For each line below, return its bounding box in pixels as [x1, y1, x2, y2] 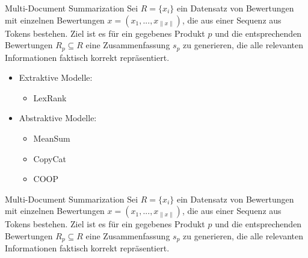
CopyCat [33, 152, 67, 165]
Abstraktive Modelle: [19, 112, 97, 124]
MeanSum [33, 132, 70, 145]
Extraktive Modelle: [19, 71, 93, 84]
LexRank [33, 91, 67, 104]
